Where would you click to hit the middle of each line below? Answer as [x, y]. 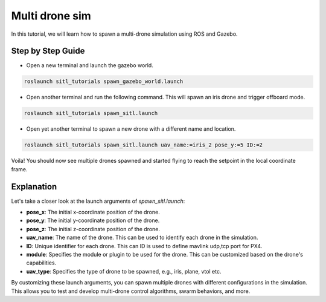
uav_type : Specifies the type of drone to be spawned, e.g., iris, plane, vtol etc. [124, 271]
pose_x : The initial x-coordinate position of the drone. [93, 212]
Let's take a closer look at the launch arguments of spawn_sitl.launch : [98, 201]
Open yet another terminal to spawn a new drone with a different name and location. [131, 129]
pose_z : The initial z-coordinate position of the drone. [93, 229]
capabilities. [41, 263]
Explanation [34, 187]
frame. [19, 169]
